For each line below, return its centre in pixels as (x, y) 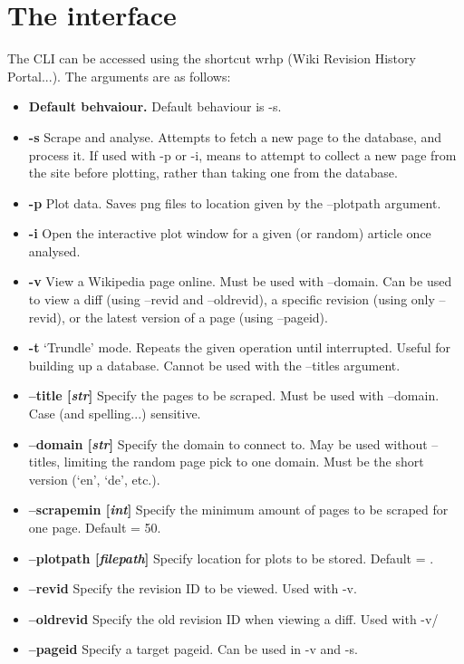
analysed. (54, 250)
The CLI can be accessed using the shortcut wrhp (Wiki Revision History (212, 58)
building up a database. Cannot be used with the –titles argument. (214, 365)
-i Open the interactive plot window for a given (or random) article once (230, 233)
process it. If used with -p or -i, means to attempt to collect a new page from (242, 154)
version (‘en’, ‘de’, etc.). (94, 479)
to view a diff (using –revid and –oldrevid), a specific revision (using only (232, 299)
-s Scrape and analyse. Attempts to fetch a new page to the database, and (235, 136)
